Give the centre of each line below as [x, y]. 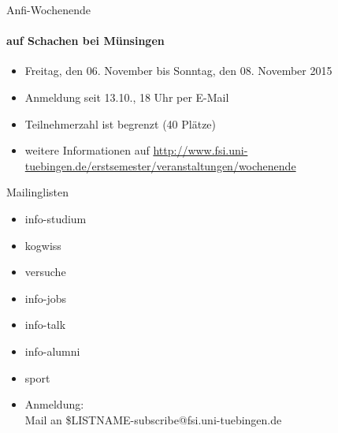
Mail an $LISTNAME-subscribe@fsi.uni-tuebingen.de [153, 419]
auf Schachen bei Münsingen [85, 41]
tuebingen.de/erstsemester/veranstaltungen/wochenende [160, 165]
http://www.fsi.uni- [201, 150]
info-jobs [46, 298]
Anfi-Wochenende [48, 9]
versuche [45, 272]
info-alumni [52, 351]
